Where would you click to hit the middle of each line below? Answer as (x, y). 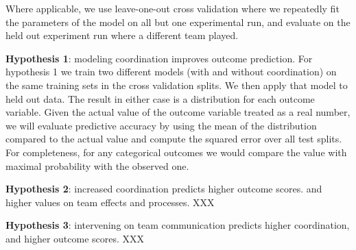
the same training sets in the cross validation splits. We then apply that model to (177, 85)
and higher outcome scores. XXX (75, 238)
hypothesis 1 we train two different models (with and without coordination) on (171, 72)
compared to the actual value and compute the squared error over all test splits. (174, 139)
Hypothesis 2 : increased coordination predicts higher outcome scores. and (164, 189)
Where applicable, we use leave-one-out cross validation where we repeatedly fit (173, 8)
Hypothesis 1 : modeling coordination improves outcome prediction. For (159, 58)
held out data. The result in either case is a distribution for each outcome (160, 98)
